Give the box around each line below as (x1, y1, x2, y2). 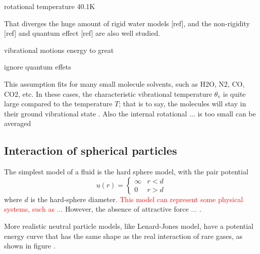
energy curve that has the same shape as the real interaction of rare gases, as (4, 230, 243, 241)
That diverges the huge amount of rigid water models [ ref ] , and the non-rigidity (4, 18, 250, 28)
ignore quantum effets (4, 61, 71, 72)
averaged (4, 118, 31, 129)
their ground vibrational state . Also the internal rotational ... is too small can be (4, 108, 256, 118)
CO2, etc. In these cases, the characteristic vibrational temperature (4, 88, 212, 99)
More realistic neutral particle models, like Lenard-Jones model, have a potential (4, 220, 253, 231)
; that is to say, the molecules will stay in (119, 98, 246, 109)
